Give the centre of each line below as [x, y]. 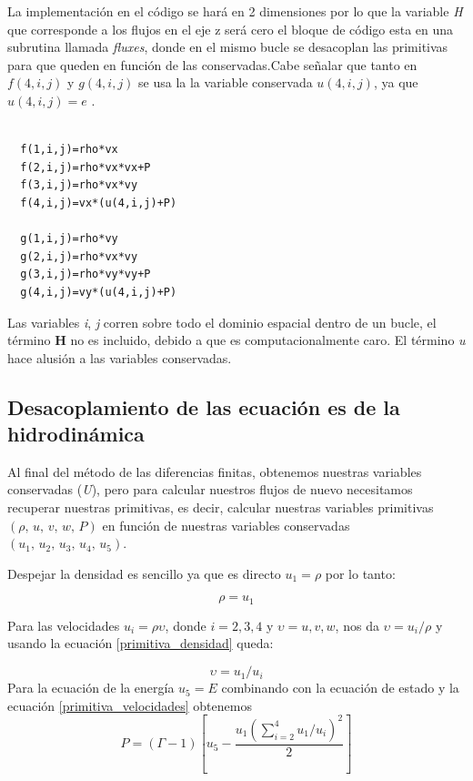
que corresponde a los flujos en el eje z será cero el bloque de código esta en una [231, 29]
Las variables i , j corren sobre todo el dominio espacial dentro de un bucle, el [222, 322]
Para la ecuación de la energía [91, 688]
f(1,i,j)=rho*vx [69, 150]
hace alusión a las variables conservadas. [120, 357]
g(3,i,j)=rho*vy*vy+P [86, 274]
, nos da [357, 625]
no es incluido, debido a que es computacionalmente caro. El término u [268, 340]
